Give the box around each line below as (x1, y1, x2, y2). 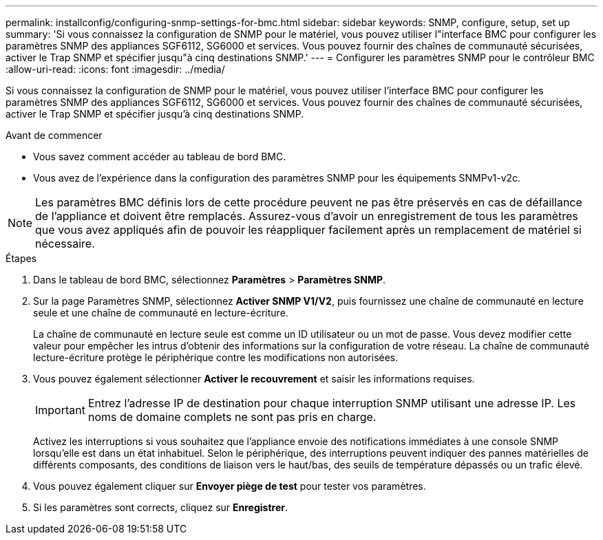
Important (35, 403, 85, 417)
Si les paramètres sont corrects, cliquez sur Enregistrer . (33, 501, 288, 513)
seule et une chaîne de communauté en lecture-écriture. (33, 307, 288, 318)
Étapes (6, 252, 37, 264)
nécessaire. (35, 237, 95, 250)
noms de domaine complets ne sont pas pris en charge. (87, 410, 377, 424)
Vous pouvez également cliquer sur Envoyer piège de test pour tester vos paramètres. (33, 480, 426, 492)
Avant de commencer (6, 129, 103, 141)
